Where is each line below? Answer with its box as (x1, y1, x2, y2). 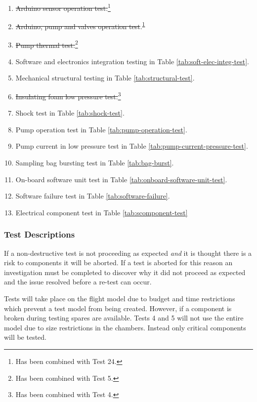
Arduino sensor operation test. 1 (15, 1, 111, 13)
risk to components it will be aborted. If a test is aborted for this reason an (4, 257, 233, 268)
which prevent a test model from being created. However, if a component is (4, 303, 232, 313)
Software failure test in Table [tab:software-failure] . (15, 191, 170, 201)
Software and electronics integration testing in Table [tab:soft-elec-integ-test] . (15, 56, 249, 66)
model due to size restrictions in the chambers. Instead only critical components (4, 322, 246, 332)
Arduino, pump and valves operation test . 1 (15, 20, 145, 31)
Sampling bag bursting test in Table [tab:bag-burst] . (15, 157, 174, 167)
